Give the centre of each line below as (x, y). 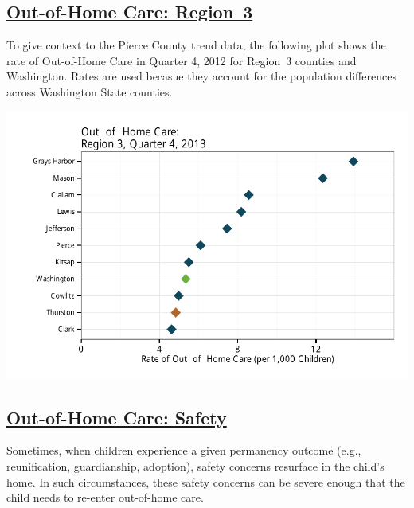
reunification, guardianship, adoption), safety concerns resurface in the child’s (195, 465)
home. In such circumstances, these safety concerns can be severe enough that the (206, 481)
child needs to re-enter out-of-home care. (105, 497)
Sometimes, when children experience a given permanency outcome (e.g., (184, 450)
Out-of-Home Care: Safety (117, 417)
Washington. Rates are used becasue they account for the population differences (201, 76)
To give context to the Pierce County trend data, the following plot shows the (196, 45)
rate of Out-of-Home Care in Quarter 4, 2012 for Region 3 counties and (182, 60)
